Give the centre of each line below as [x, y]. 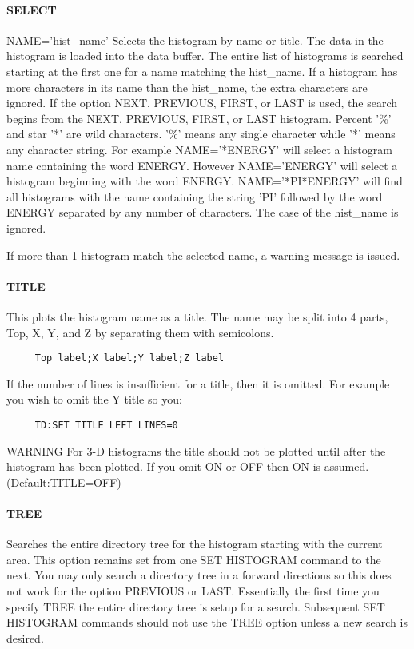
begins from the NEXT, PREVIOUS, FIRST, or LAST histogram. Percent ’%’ [199, 118]
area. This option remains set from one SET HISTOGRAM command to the [194, 559]
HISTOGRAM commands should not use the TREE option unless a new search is [207, 622]
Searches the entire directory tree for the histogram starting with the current [195, 544]
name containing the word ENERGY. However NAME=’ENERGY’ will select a [202, 165]
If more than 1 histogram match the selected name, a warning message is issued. [203, 255]
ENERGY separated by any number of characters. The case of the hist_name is [203, 212]
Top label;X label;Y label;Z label [129, 358]
